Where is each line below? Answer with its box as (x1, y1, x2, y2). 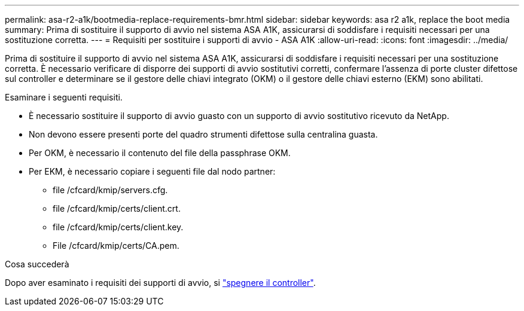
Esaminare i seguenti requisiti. (5, 92, 123, 102)
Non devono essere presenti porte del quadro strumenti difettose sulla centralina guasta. (29, 129, 378, 139)
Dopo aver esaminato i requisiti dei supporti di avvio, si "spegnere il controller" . (5, 278, 316, 288)
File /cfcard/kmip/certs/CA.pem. (53, 240, 179, 251)
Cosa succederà (5, 259, 69, 269)
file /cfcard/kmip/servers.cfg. (53, 185, 168, 195)
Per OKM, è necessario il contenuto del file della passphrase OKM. (29, 148, 291, 158)
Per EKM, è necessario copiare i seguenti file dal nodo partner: (29, 166, 276, 176)
